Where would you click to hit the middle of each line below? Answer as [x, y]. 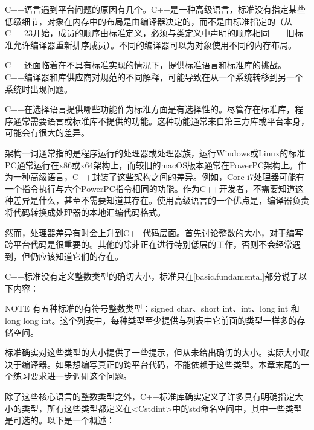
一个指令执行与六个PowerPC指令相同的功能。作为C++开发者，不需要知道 [150, 188]
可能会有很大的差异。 [47, 133]
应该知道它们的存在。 [81, 256]
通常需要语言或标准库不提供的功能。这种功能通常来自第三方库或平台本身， [161, 120]
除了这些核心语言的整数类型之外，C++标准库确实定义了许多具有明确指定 [150, 396]
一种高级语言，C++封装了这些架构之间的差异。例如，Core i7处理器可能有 [159, 177]
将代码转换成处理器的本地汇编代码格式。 [85, 212]
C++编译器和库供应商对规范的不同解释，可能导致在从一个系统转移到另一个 [154, 76]
